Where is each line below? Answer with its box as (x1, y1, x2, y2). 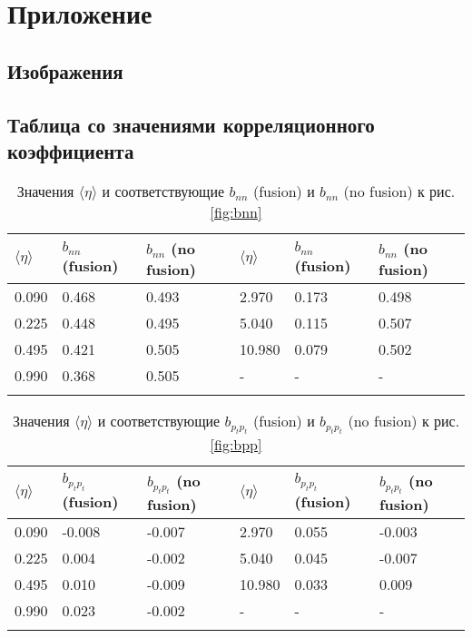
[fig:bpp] (210, 433, 262, 455)
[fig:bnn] (210, 201, 262, 222)
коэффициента (7, 136, 134, 164)
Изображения (7, 56, 123, 84)
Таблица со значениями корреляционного (7, 110, 375, 138)
